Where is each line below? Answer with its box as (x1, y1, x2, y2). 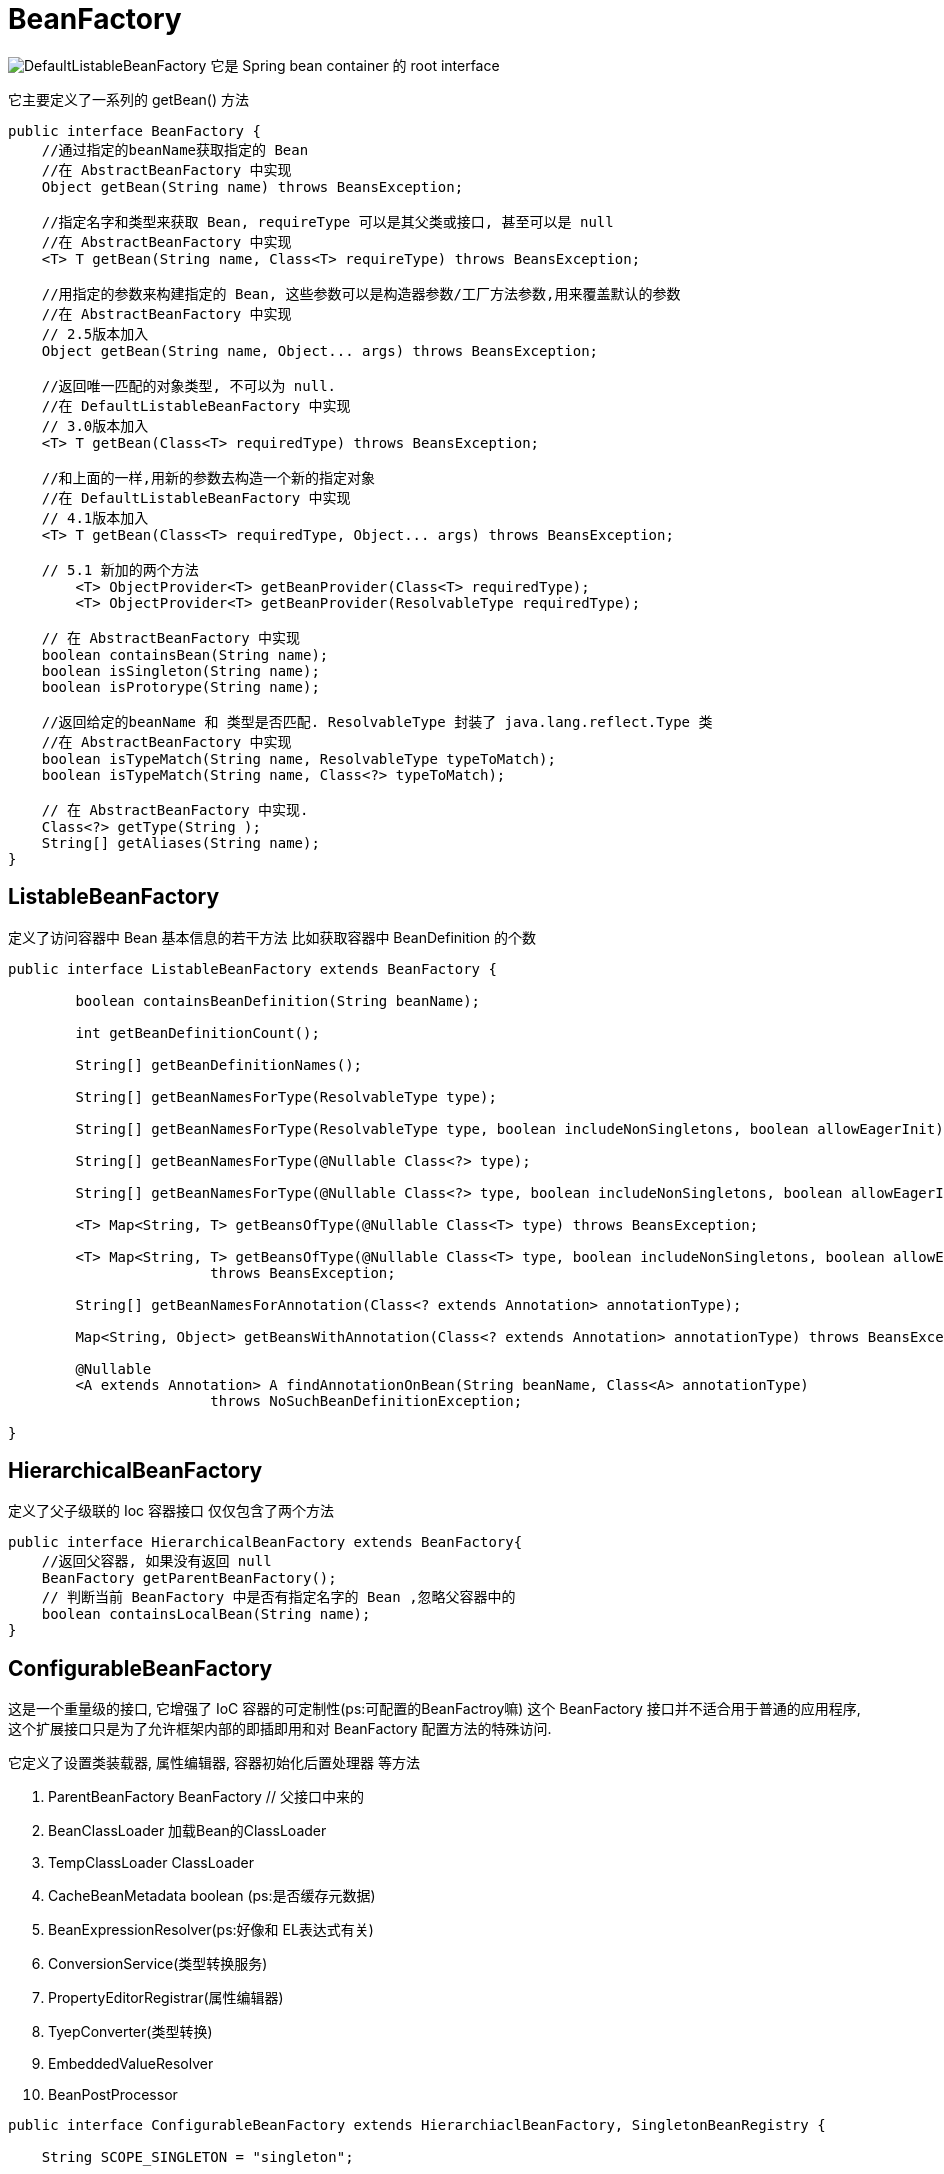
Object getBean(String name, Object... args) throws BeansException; (41, 342, 599, 359)
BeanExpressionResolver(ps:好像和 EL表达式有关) (48, 1921, 374, 1939)
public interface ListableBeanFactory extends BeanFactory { (8, 960, 497, 977)
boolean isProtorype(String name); (41, 678, 320, 695)
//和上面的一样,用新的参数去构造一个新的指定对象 (41, 469, 375, 486)
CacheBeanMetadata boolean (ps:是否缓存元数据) (48, 1887, 376, 1905)
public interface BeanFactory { (8, 122, 261, 139)
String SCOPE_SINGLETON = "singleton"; (41, 2149, 354, 2166)
